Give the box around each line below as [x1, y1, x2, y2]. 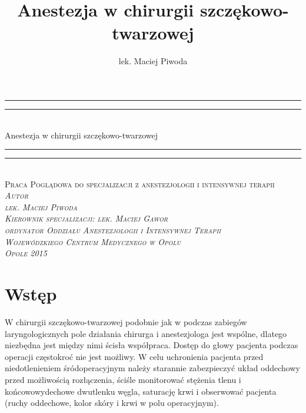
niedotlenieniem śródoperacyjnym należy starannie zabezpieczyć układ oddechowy [5, 362, 300, 374]
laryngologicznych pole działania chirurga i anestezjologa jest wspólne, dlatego [5, 327, 287, 339]
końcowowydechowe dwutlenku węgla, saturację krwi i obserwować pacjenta [5, 385, 277, 397]
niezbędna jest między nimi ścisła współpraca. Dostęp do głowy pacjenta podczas [5, 339, 298, 351]
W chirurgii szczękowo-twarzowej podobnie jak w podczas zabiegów [5, 315, 247, 328]
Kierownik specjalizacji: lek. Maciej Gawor [5, 212, 168, 224]
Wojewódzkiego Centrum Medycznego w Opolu [5, 235, 181, 247]
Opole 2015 [5, 247, 47, 259]
